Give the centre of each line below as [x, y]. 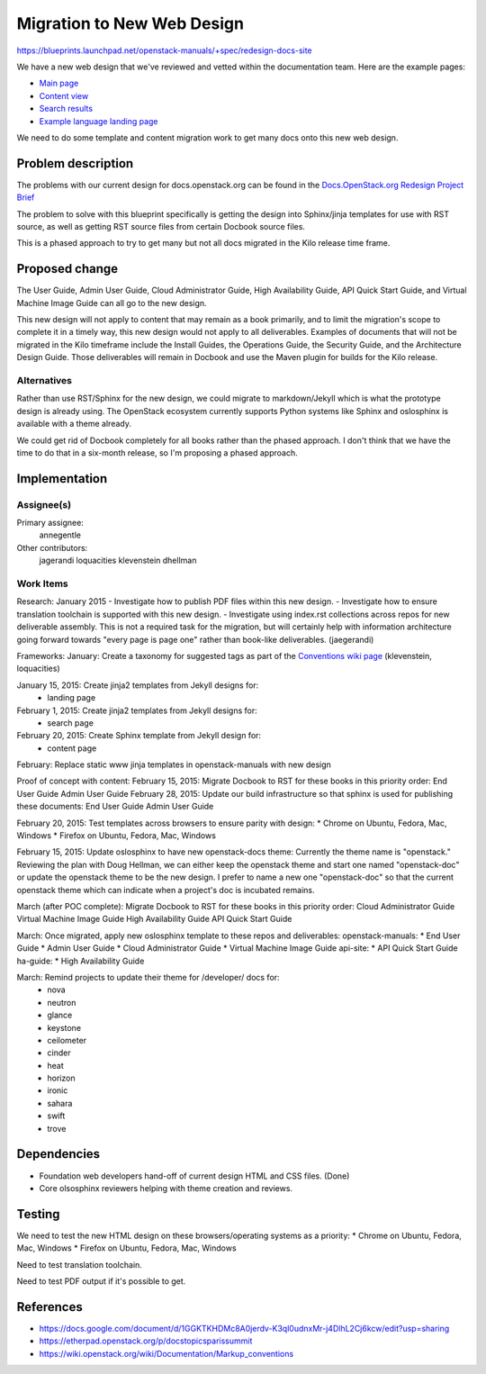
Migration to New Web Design [130, 23]
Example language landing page [99, 121]
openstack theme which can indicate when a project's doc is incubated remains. [166, 890]
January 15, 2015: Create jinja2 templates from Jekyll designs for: [138, 685]
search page [71, 723]
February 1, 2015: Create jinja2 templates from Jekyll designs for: [137, 710]
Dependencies [58, 1154]
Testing [38, 1214]
